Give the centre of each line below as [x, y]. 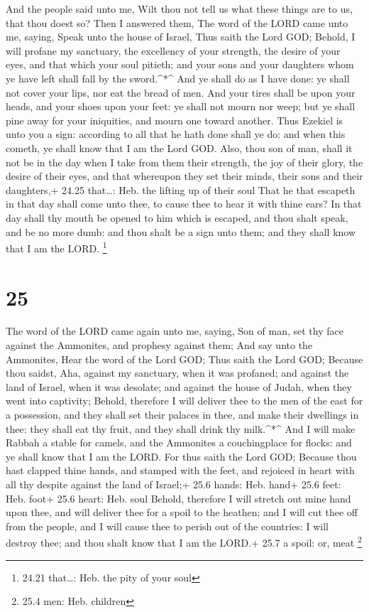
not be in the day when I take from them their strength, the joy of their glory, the [184, 162]
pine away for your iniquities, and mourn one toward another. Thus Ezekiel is [175, 120]
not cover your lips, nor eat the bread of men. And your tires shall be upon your [181, 92]
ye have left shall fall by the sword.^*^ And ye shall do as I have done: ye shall [178, 78]
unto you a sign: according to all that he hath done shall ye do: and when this [176, 134]
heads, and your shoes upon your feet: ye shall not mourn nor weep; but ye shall [181, 106]
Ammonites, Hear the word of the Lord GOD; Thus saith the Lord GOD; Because [184, 359]
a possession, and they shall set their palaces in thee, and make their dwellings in [182, 415]
